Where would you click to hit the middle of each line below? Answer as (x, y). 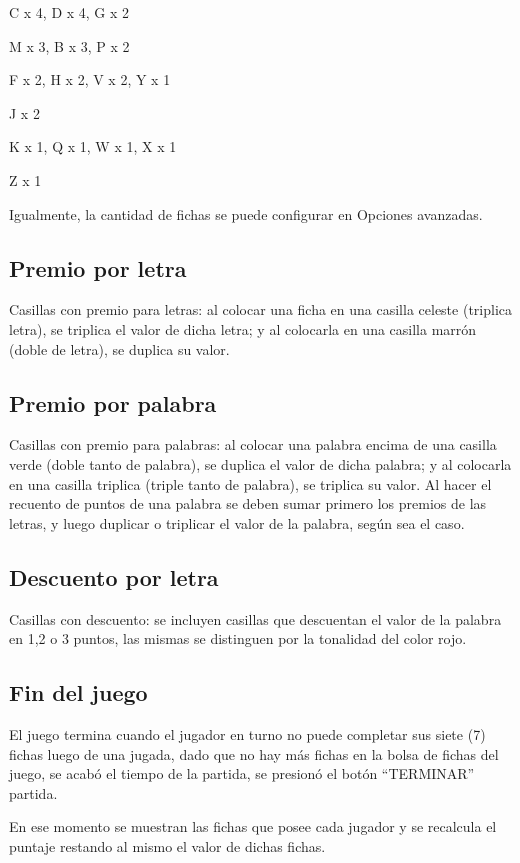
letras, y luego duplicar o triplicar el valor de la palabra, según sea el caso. (237, 522)
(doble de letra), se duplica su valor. (119, 348)
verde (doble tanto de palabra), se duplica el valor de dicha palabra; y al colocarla (260, 463)
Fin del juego (78, 692)
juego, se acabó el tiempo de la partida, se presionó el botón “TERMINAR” (242, 773)
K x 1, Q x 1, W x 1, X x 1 (93, 146)
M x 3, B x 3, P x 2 (69, 45)
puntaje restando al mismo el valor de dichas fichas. (167, 845)
